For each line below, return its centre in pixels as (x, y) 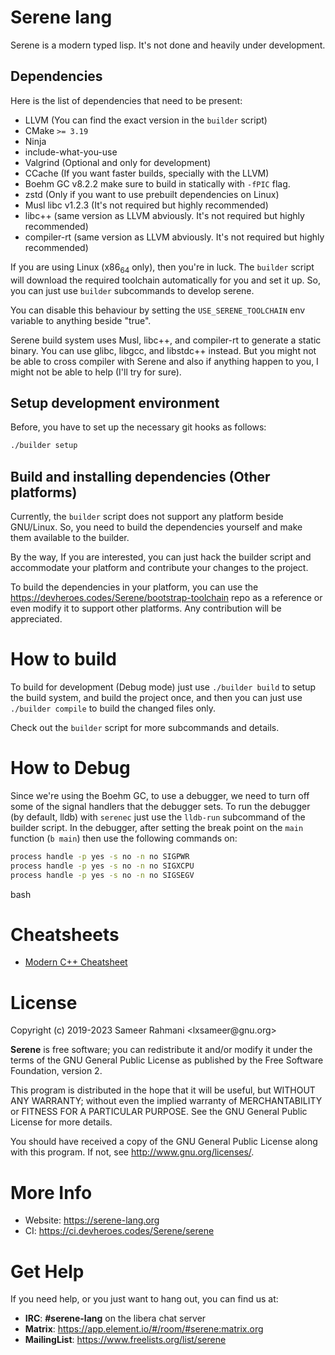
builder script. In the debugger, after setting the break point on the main (157, 827)
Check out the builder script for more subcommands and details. (145, 727)
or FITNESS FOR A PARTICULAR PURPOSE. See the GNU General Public (159, 1112)
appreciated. (36, 619)
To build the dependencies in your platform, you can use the (134, 587)
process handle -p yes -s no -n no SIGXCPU (102, 866)
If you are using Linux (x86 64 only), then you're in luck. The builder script (162, 268)
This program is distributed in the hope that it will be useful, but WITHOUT (163, 1090)
